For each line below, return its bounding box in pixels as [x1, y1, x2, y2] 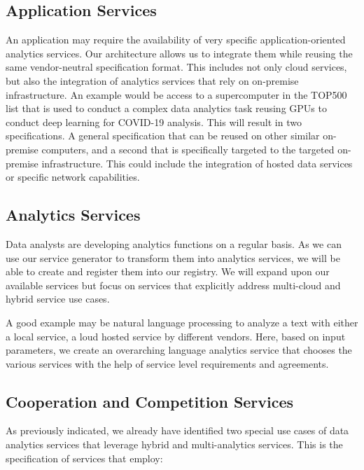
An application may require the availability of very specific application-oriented [6, 32, 346, 47]
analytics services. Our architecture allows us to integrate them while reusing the [6, 46, 353, 60]
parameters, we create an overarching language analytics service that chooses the [6, 343, 352, 357]
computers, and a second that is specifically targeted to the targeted [41, 141, 335, 156]
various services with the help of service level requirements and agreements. [6, 356, 329, 371]
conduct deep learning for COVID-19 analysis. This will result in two [6, 114, 302, 129]
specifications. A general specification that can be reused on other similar [6, 128, 320, 143]
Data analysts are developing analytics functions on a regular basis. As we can [6, 236, 342, 251]
